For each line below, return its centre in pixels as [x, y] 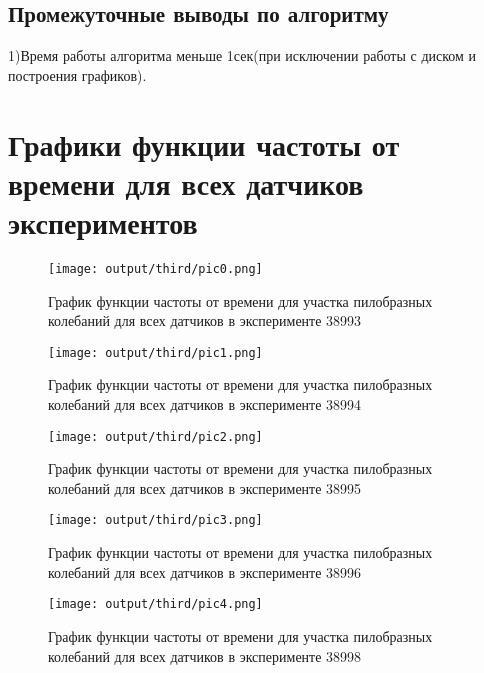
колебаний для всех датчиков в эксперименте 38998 [205, 655]
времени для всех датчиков [186, 182]
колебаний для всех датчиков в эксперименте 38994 [205, 403]
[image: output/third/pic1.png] [155, 352]
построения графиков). [77, 74]
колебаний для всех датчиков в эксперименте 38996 [205, 571]
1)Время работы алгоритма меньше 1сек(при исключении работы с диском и [242, 55]
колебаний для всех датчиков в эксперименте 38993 [205, 320]
